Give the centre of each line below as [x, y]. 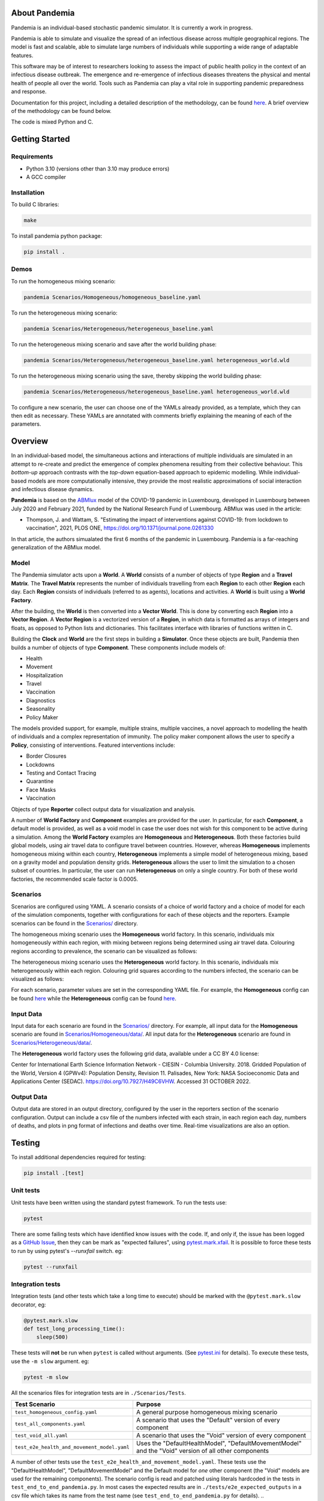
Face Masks [41, 790]
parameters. [26, 424]
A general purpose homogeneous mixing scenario [207, 1412]
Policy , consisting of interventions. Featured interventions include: [93, 745]
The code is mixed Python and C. [52, 122]
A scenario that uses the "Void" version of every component [221, 1436]
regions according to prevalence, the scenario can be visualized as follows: [104, 951]
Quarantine [40, 781]
